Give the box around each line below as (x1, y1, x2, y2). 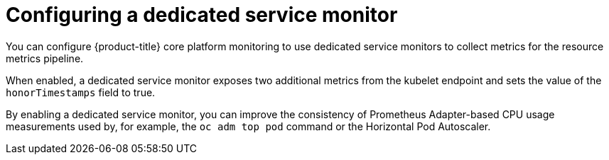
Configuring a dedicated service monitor (6, 3, 398, 27)
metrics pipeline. (6, 52, 84, 64)
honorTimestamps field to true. (6, 86, 156, 98)
